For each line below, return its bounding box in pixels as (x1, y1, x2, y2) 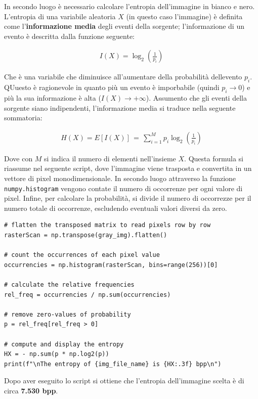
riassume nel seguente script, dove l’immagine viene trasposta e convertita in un (4, 163, 252, 173)
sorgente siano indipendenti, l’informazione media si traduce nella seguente (4, 102, 236, 113)
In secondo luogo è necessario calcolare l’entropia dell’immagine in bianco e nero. (4, 1, 255, 11)
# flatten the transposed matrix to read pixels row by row (4, 221, 211, 229)
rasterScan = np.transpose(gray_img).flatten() (4, 232, 167, 239)
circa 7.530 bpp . (4, 385, 58, 395)
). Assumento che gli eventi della (146, 93, 247, 103)
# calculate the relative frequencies (4, 281, 135, 288)
